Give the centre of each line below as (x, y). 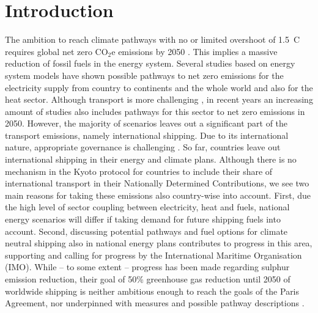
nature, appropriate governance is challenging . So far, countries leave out (143, 147)
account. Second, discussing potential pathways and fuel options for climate (146, 231)
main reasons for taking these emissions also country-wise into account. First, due (158, 195)
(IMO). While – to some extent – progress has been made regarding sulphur (147, 267)
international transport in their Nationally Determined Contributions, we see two (157, 183)
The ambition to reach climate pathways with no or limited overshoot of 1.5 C (153, 39)
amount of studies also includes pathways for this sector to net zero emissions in (155, 111)
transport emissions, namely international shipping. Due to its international (147, 135)
